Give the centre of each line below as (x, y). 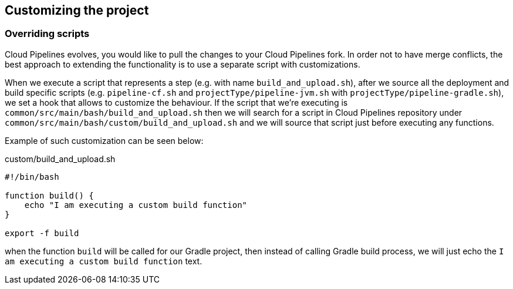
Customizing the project (77, 10)
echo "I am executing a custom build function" (136, 205)
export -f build (42, 233)
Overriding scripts (47, 34)
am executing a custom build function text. (104, 261)
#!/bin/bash (32, 177)
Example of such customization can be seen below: (104, 140)
